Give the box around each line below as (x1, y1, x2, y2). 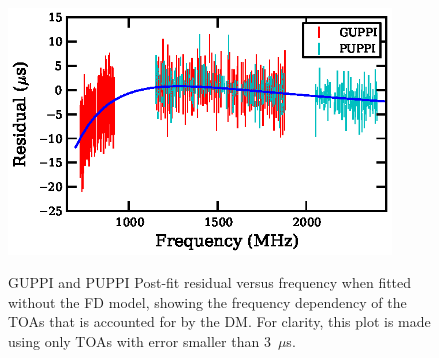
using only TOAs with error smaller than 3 (8, 330, 271, 351)
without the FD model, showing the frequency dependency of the (8, 291, 407, 312)
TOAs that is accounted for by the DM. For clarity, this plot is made (8, 311, 431, 332)
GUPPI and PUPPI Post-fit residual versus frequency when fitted (8, 272, 412, 293)
